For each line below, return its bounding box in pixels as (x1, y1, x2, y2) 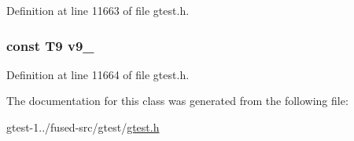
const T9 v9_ (6, 35, 94, 55)
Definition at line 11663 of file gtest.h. (6, 2, 190, 18)
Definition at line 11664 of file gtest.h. (6, 66, 190, 82)
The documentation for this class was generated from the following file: (6, 92, 348, 109)
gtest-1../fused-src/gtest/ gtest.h (6, 119, 160, 135)
